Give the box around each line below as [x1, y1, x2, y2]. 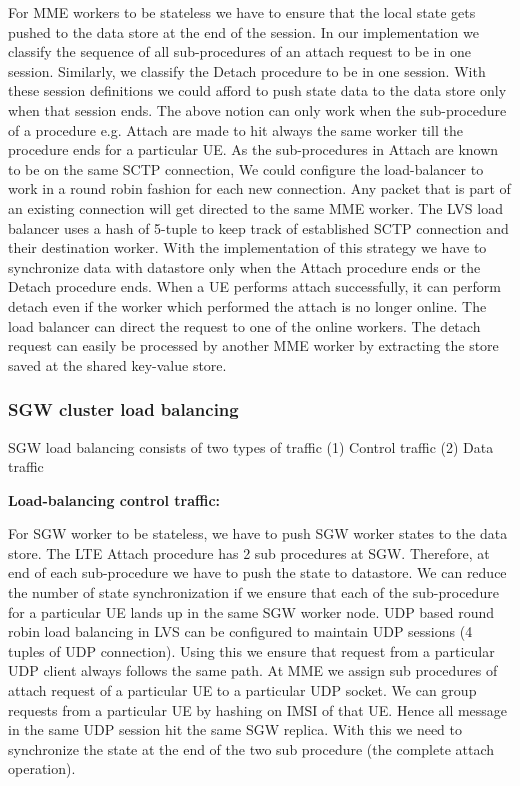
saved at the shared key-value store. [8, 354, 227, 375]
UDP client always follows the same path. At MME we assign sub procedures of [8, 660, 498, 681]
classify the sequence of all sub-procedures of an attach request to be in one [8, 41, 471, 62]
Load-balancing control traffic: [8, 489, 221, 510]
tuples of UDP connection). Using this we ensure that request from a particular [8, 640, 495, 661]
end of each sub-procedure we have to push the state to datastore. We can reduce [8, 562, 507, 583]
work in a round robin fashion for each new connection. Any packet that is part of [8, 178, 511, 199]
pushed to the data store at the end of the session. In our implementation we [8, 21, 479, 42]
